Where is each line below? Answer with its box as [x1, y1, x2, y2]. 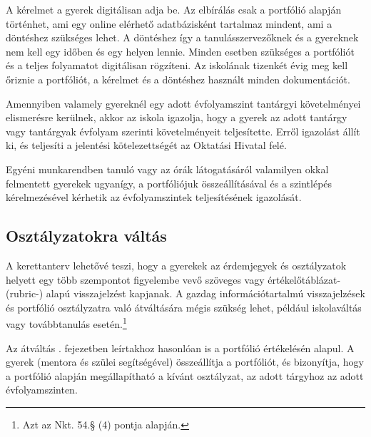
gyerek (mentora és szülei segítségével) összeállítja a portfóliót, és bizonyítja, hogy [6, 354, 364, 369]
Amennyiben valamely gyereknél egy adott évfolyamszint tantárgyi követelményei [6, 96, 361, 110]
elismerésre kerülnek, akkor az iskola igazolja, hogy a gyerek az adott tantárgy [6, 110, 347, 125]
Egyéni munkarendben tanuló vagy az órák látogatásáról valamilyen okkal [6, 161, 329, 176]
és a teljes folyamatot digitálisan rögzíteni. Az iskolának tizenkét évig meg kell [6, 58, 348, 73]
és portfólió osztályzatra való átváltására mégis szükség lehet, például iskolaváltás [6, 299, 362, 314]
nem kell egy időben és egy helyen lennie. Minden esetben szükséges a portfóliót [6, 43, 355, 58]
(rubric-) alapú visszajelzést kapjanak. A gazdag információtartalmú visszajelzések [6, 286, 365, 301]
